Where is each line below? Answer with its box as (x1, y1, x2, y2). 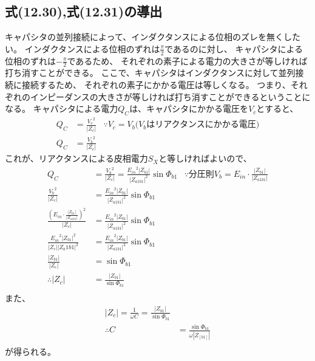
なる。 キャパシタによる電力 (5, 102, 118, 115)
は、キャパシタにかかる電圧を (129, 102, 249, 115)
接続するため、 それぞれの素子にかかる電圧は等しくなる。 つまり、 (21, 78, 291, 91)
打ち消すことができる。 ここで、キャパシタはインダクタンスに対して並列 (5, 66, 296, 79)
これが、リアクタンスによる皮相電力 (5, 152, 148, 165)
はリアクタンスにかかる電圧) (146, 120, 260, 129)
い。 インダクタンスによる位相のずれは (5, 42, 160, 55)
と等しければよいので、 (158, 152, 252, 165)
